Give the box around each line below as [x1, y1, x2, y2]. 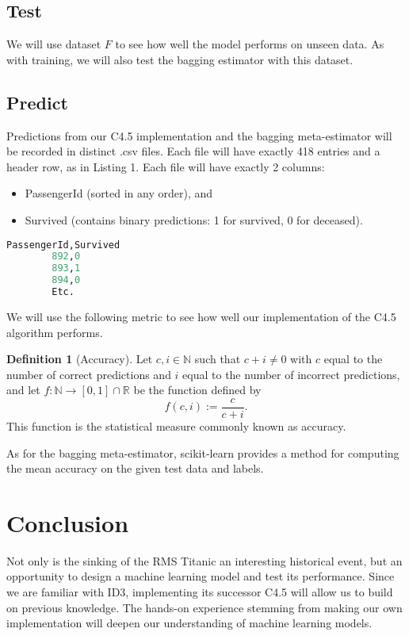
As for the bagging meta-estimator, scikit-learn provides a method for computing [6, 444, 399, 461]
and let [6, 381, 40, 398]
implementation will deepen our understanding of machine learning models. [6, 615, 373, 631]
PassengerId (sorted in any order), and [25, 185, 213, 201]
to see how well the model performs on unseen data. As [115, 36, 384, 52]
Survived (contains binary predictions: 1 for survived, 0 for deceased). [25, 211, 363, 228]
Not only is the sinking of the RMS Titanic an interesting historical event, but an [6, 552, 403, 569]
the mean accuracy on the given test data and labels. [6, 460, 264, 477]
